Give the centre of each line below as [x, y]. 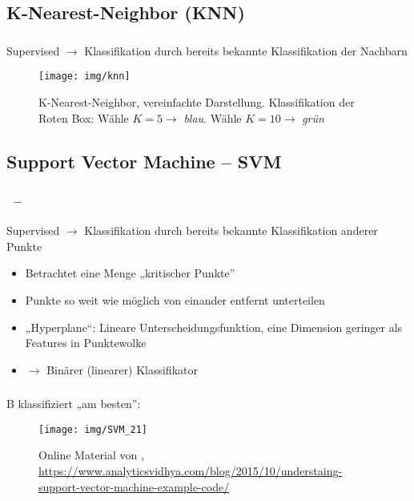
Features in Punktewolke [86, 343]
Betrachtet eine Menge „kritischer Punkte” [130, 273]
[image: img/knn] [84, 77]
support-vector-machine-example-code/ [134, 486]
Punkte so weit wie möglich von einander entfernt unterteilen [175, 299]
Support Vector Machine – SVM [144, 161]
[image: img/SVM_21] [93, 429]
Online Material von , [91, 455]
